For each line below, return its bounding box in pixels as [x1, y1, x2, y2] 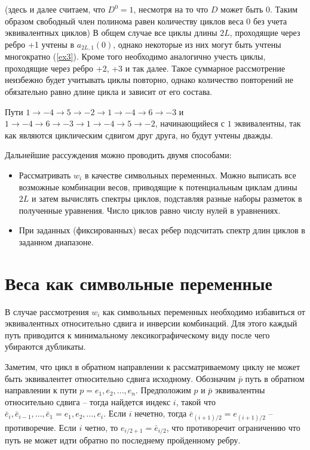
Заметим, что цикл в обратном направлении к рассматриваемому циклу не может [5, 360, 300, 373]
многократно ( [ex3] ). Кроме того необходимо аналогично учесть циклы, [5, 50, 266, 63]
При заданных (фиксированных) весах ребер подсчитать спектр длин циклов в [19, 224, 305, 236]
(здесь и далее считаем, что [5, 3, 105, 15]
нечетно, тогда [134, 407, 187, 420]
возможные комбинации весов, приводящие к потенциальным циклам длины [19, 180, 297, 193]
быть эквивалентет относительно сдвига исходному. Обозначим [5, 372, 236, 384]
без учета [253, 14, 287, 27]
